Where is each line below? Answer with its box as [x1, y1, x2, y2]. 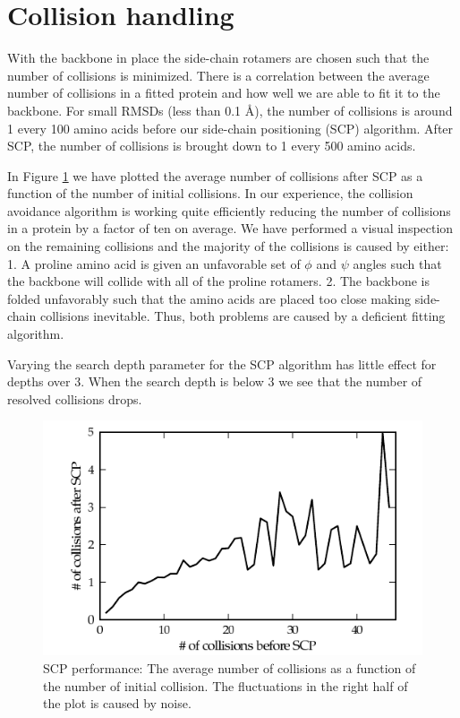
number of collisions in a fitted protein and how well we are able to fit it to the [7, 83, 440, 102]
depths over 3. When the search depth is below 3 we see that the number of [7, 372, 422, 391]
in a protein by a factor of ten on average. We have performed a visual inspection [7, 219, 454, 238]
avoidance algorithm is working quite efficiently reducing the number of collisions [7, 201, 451, 220]
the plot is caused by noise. [43, 694, 192, 713]
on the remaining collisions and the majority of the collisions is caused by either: [7, 237, 449, 255]
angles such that [353, 254, 442, 272]
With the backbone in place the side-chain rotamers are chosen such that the [7, 48, 430, 67]
